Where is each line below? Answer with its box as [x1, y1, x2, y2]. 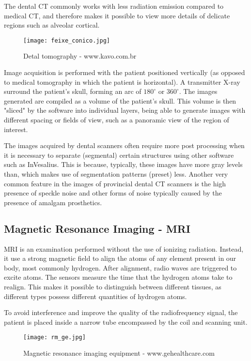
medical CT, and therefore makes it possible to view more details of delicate [4, 10, 230, 20]
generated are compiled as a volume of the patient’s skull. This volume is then [4, 95, 236, 105]
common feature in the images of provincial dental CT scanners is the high [4, 178, 226, 188]
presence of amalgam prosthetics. [4, 197, 102, 207]
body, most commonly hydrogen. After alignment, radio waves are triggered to [4, 262, 237, 272]
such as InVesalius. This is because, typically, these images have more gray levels [4, 159, 243, 169]
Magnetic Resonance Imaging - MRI [4, 221, 190, 236]
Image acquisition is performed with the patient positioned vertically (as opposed [4, 67, 245, 77]
